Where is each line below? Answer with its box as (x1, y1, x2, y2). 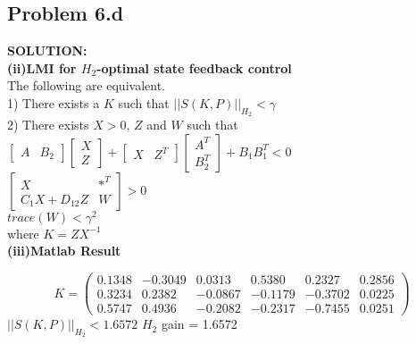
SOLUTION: (7, 41, 87, 60)
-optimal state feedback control (96, 58, 292, 77)
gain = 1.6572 (161, 315, 237, 333)
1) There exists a (7, 93, 100, 112)
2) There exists (7, 115, 89, 134)
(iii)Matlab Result (7, 241, 121, 260)
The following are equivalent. (7, 76, 165, 95)
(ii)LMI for (7, 58, 77, 77)
